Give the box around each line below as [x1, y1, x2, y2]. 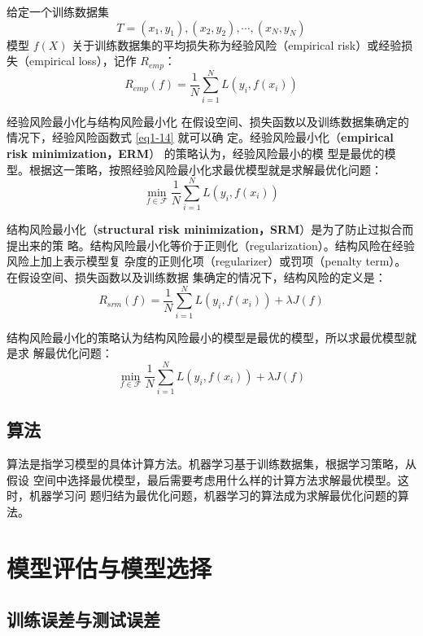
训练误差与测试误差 [7, 607, 160, 632]
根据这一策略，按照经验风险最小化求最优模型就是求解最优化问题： [28, 160, 382, 178]
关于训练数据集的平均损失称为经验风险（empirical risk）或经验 [72, 36, 402, 53]
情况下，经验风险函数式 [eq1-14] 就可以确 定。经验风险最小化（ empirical [7, 129, 394, 146]
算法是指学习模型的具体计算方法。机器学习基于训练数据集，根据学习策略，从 [7, 455, 416, 472]
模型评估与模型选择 [7, 550, 212, 584]
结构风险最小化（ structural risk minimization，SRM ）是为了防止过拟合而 [7, 221, 414, 238]
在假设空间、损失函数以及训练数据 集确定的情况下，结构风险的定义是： [7, 269, 386, 286]
